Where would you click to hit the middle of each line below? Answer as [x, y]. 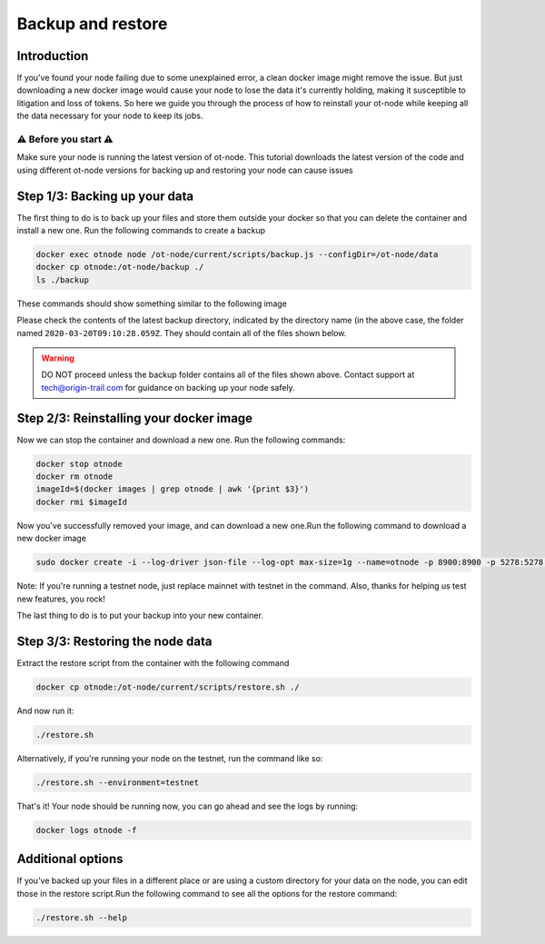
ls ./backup [63, 280]
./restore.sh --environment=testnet [118, 782]
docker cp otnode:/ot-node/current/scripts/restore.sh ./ [168, 687]
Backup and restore [92, 24]
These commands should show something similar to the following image [152, 303]
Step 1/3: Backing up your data [105, 196]
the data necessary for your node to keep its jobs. [110, 116]
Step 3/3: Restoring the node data [114, 641]
